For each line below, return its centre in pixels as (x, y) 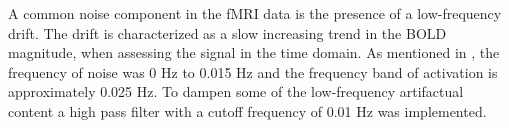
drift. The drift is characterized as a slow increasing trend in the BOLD (227, 32)
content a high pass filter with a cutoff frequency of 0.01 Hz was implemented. (247, 110)
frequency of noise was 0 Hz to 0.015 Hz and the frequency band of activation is (253, 71)
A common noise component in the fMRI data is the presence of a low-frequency (255, 13)
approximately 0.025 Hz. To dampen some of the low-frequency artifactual (236, 91)
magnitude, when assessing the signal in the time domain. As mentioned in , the (254, 52)
